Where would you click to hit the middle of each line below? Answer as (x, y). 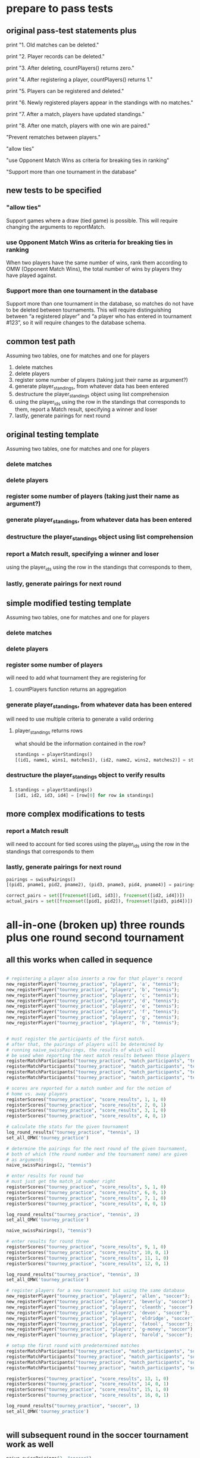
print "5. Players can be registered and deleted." (65, 91)
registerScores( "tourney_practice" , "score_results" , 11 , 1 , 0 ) (87, 1258)
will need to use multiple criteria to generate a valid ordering (80, 719)
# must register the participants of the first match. (76, 1039)
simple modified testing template (69, 603)
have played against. (32, 275)
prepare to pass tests (60, 9)
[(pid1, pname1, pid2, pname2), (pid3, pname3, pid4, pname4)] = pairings (101, 885)
